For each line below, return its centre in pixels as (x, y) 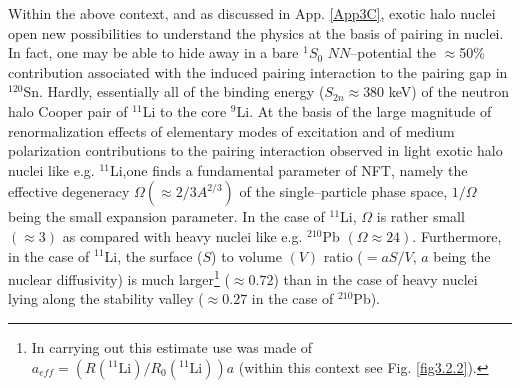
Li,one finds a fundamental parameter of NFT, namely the (288, 169)
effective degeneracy (69, 191)
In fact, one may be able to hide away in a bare (153, 52)
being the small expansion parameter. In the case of (166, 216)
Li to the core (184, 110)
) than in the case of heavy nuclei (375, 278)
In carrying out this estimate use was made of (172, 346)
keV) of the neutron (449, 91)
